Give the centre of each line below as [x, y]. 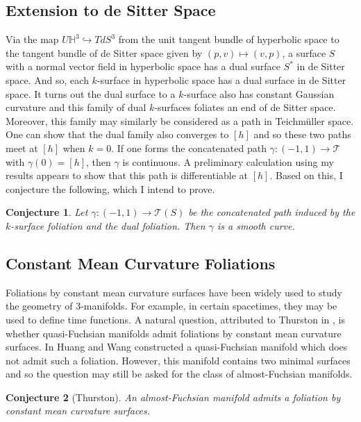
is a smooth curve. [256, 225]
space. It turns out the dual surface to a [91, 93]
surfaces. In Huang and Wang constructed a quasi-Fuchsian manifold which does [177, 347]
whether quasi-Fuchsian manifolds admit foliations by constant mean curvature [174, 333]
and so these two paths [302, 134]
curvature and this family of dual [76, 107]
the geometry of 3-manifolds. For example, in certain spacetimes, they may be [171, 306]
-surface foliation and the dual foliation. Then [108, 225]
